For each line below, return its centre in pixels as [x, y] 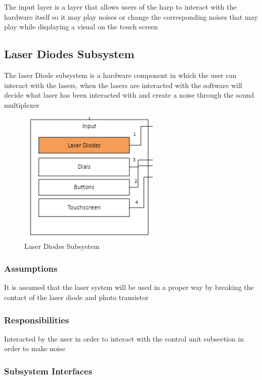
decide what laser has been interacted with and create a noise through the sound [129, 95]
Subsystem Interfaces [48, 371]
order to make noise [35, 348]
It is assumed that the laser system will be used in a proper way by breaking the [129, 287]
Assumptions [31, 268]
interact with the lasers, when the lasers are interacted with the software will [123, 85]
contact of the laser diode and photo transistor [76, 297]
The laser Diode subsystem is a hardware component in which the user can [120, 75]
